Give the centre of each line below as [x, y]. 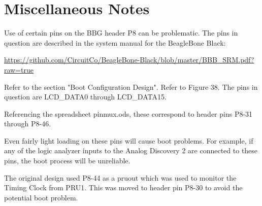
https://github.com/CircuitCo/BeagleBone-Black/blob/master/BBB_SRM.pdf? [129, 60]
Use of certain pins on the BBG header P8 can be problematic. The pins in [121, 33]
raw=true [19, 69]
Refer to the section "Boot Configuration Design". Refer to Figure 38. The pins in [131, 87]
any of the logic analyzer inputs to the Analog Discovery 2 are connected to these [131, 150]
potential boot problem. [41, 197]
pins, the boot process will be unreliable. [67, 161]
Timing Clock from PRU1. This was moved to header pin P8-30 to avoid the [123, 187]
